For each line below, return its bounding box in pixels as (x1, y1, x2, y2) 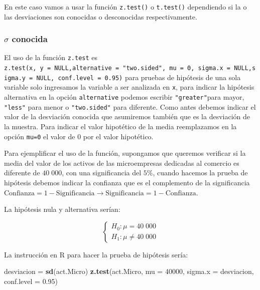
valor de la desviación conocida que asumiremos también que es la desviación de (4, 111, 250, 122)
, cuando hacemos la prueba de (153, 167, 248, 178)
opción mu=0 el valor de (4, 131, 75, 141)
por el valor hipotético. (83, 131, 154, 141)
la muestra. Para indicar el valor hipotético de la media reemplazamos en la (4, 121, 237, 131)
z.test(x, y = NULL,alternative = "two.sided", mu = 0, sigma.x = (4, 65, 231, 72)
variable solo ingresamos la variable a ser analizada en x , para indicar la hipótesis (4, 82, 254, 92)
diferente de (4, 167, 40, 178)
